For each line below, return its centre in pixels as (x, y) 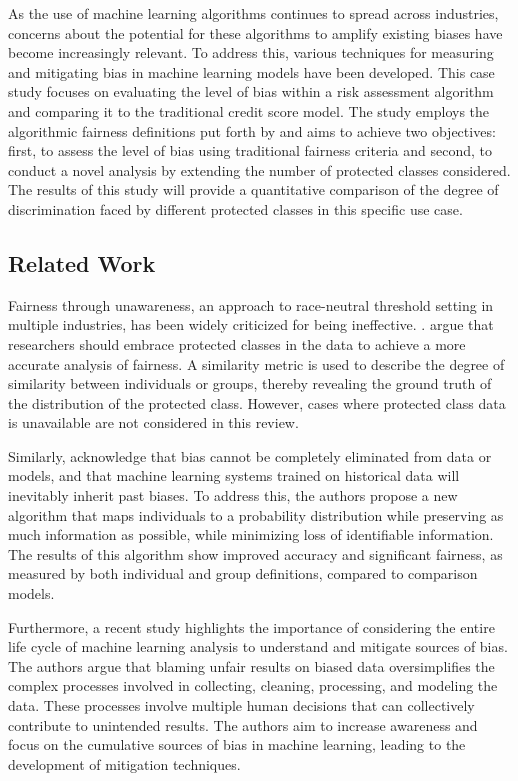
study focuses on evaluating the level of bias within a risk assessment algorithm (251, 91)
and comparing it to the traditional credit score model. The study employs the (249, 110)
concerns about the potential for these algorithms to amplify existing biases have (255, 32)
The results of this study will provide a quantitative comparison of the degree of (253, 189)
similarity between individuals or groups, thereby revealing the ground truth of (250, 383)
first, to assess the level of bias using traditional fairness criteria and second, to (250, 150)
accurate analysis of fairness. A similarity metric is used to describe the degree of (256, 363)
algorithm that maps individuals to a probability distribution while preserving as (256, 514)
